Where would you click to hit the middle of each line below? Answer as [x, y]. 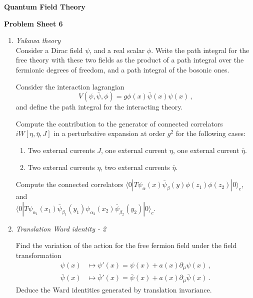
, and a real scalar [117, 50]
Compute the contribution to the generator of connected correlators [119, 123]
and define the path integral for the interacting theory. [99, 107]
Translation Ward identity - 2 [61, 228]
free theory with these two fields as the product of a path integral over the [130, 60]
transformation [38, 255]
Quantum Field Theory [45, 6]
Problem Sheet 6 [33, 23]
